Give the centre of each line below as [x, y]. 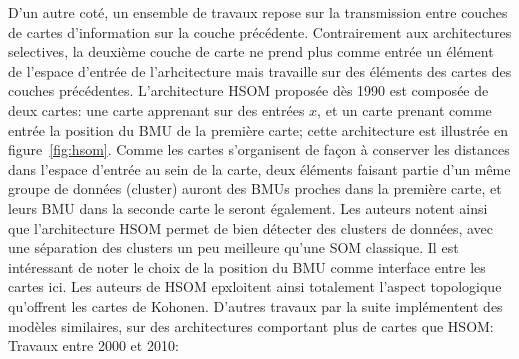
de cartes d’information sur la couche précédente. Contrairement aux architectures [260, 31]
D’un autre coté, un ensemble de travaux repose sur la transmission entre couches [258, 12]
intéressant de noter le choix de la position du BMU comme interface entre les [247, 266]
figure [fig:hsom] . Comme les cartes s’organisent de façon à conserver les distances [259, 149]
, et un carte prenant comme [404, 109]
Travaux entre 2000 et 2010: [93, 345]
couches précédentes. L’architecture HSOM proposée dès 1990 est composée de [248, 90]
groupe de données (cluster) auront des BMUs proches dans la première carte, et [255, 188]
